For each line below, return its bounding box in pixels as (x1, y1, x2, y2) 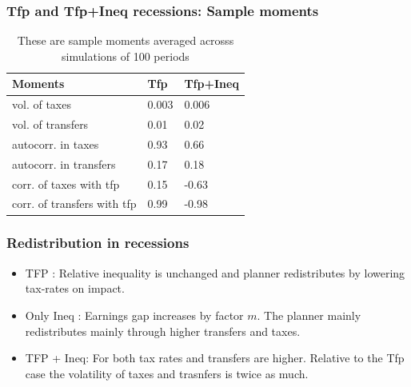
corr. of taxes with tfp (12, 175, 120, 192)
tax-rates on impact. (25, 280, 125, 297)
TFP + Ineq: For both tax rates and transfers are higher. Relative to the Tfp (25, 349, 405, 366)
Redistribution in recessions (6, 233, 190, 253)
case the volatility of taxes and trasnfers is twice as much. (25, 365, 309, 381)
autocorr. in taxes (12, 135, 99, 152)
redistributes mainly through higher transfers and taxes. (25, 322, 301, 339)
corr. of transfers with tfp (12, 195, 137, 212)
